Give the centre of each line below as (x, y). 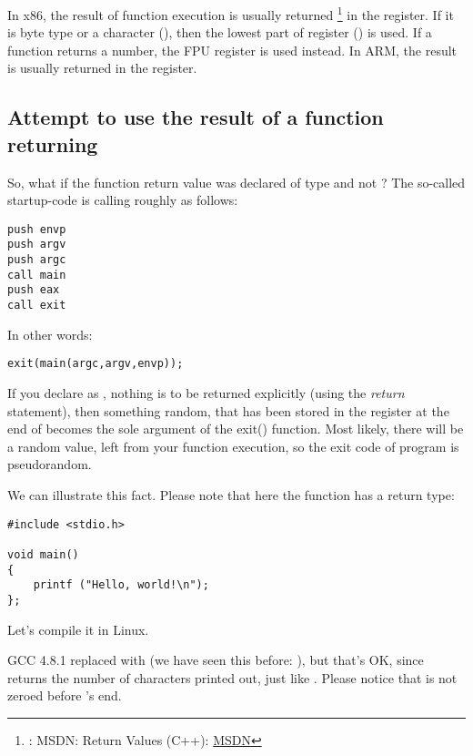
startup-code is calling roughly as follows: (123, 200)
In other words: (50, 334)
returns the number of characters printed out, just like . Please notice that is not (232, 677)
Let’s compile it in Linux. (78, 629)
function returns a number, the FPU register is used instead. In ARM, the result (232, 50)
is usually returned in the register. (102, 68)
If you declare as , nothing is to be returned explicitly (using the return (206, 393)
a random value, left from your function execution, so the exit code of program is (233, 446)
